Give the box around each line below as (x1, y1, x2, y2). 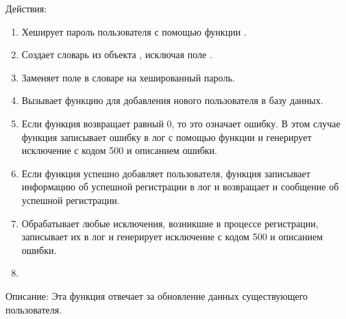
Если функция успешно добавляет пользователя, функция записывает (21, 166, 310, 180)
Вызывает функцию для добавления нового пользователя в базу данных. (21, 93, 323, 107)
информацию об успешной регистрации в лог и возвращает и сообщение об (21, 179, 339, 194)
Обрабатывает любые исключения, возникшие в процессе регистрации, (21, 216, 319, 230)
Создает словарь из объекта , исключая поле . (21, 47, 212, 62)
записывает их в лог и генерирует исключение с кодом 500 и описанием (21, 229, 323, 244)
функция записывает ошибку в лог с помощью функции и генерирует (21, 129, 312, 144)
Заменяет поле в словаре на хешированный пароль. (21, 70, 235, 84)
